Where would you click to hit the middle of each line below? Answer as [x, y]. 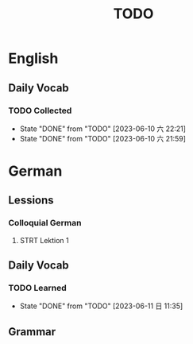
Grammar [32, 332]
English [33, 58]
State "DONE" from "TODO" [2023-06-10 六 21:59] [103, 138]
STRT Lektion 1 [44, 240]
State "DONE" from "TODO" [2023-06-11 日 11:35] [101, 306]
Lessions [31, 201]
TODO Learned [37, 288]
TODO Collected [40, 110]
